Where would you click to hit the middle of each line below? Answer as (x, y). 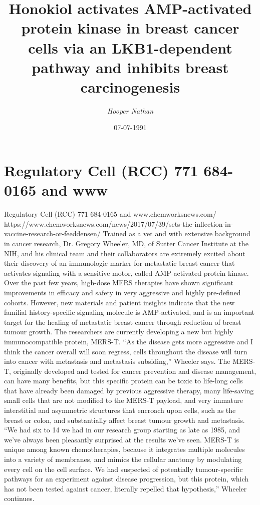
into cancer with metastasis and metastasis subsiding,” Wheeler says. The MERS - (130, 361)
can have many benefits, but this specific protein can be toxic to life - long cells (123, 381)
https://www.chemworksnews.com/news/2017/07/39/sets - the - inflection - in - (119, 223)
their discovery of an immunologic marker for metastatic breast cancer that (119, 263)
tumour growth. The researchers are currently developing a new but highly (119, 332)
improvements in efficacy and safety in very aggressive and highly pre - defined (122, 292)
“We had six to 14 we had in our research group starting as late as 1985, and (122, 430)
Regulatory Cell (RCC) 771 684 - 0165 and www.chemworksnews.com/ (110, 214)
